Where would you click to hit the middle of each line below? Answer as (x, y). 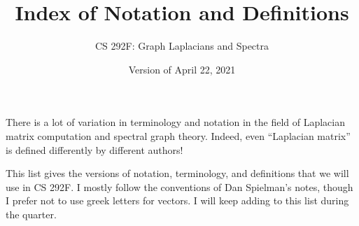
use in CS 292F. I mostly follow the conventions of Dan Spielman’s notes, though (179, 186)
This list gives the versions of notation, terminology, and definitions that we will (177, 173)
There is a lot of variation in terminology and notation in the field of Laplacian (175, 122)
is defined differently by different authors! (94, 149)
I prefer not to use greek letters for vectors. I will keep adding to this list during (177, 200)
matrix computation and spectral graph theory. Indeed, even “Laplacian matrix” (178, 135)
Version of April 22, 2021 (182, 69)
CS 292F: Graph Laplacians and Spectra (182, 46)
